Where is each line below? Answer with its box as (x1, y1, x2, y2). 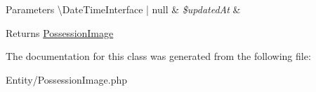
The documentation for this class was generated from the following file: (6, 49, 311, 63)
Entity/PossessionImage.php (6, 72, 127, 86)
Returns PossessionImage (6, 25, 114, 40)
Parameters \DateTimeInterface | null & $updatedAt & (6, 2, 241, 16)
